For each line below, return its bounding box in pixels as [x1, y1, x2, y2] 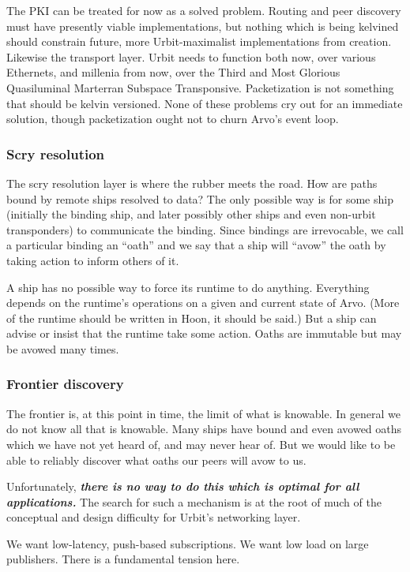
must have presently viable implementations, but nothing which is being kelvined [6, 17, 399, 34]
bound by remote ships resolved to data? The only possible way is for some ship [6, 190, 393, 207]
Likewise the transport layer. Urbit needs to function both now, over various [6, 48, 376, 65]
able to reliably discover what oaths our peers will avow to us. [6, 451, 307, 468]
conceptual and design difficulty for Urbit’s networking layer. [6, 509, 301, 525]
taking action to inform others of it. [6, 252, 179, 268]
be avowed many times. [6, 340, 119, 357]
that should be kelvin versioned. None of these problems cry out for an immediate [6, 95, 403, 111]
